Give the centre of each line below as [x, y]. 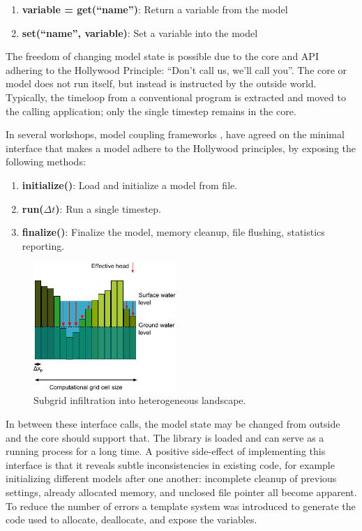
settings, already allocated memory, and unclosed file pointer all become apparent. [181, 492]
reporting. [43, 245]
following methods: [46, 162]
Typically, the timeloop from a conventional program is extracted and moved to [176, 97]
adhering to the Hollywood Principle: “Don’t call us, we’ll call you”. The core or [176, 69]
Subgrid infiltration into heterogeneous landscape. [140, 400]
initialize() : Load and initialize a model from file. [130, 185]
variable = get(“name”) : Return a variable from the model [155, 9]
